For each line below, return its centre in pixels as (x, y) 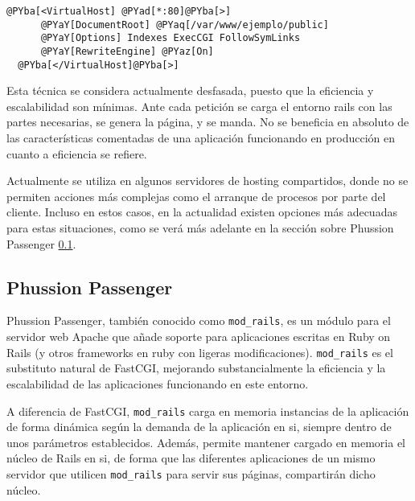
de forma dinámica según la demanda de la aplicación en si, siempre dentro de (199, 427)
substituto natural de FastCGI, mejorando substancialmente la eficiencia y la (196, 368)
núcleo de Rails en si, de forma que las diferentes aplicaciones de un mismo (191, 458)
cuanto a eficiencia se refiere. (77, 153)
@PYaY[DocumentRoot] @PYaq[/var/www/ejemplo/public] (185, 25)
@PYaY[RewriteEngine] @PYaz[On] (127, 51)
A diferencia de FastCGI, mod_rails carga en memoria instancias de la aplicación (208, 411)
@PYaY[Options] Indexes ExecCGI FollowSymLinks (171, 38)
